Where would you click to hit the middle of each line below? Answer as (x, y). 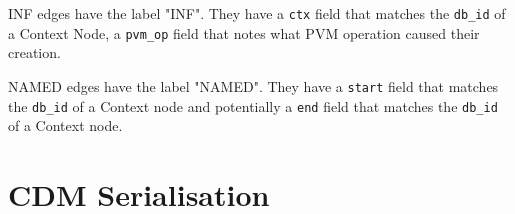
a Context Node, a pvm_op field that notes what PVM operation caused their (244, 32)
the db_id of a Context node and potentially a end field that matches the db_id (253, 105)
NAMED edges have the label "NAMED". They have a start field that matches (253, 85)
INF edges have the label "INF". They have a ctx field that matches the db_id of (257, 13)
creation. (34, 52)
